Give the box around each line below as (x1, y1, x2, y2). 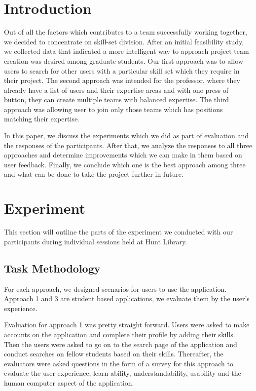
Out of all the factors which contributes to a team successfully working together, (4, 27, 247, 37)
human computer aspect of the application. (4, 377, 134, 388)
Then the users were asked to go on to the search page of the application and (4, 339, 237, 349)
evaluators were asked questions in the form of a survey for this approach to (4, 358, 234, 368)
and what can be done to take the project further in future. (4, 169, 183, 179)
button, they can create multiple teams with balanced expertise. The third (4, 94, 229, 105)
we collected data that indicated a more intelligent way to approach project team (4, 46, 249, 56)
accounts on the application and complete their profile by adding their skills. (4, 329, 235, 339)
